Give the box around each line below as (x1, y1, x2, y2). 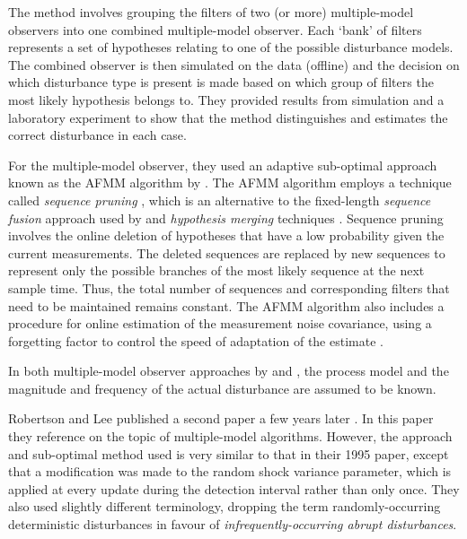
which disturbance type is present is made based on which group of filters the (8, 73, 434, 91)
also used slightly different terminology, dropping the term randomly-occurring (8, 497, 441, 516)
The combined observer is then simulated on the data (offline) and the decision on (8, 55, 460, 74)
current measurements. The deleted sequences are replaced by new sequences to (8, 243, 445, 262)
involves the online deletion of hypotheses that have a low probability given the (8, 226, 445, 245)
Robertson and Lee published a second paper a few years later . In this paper (8, 409, 434, 428)
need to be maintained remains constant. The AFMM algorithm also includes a (8, 296, 445, 315)
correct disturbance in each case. (8, 126, 187, 144)
